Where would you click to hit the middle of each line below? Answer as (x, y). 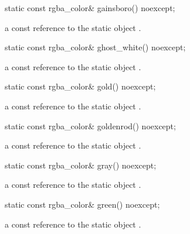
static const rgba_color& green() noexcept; (82, 204)
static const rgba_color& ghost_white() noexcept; (95, 47)
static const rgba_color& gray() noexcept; (81, 165)
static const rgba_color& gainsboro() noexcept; (90, 8)
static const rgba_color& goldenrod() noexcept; (90, 125)
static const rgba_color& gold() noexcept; (80, 86)
